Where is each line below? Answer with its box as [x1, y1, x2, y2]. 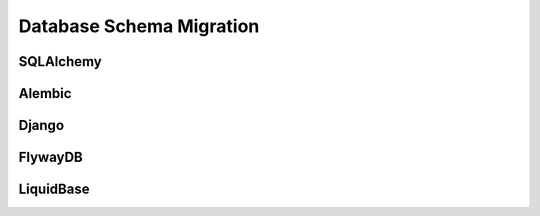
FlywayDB [18, 149, 84, 166]
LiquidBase [18, 181, 90, 198]
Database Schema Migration [18, 15, 260, 37]
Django [18, 117, 65, 134]
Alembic [18, 85, 72, 102]
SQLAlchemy [18, 53, 102, 70]
